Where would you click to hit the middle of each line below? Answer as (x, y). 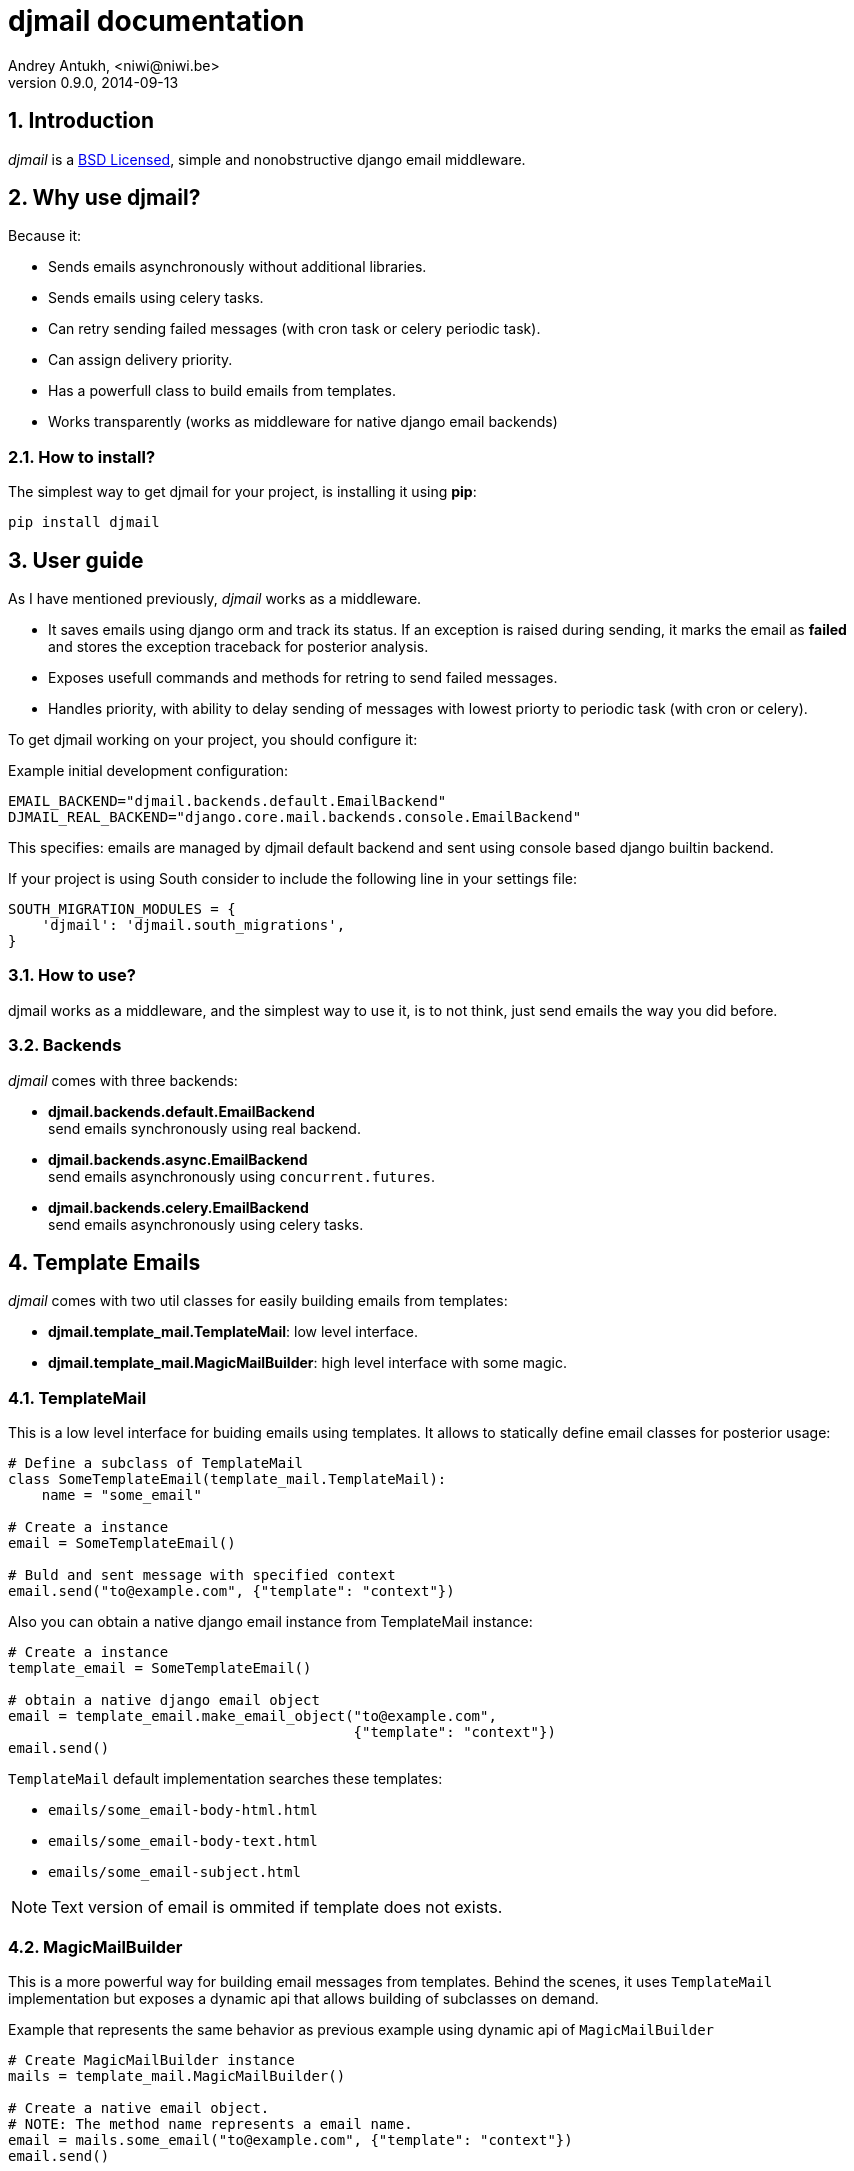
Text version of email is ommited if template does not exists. (277, 1907)
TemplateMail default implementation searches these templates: (225, 1779)
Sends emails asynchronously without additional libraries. (237, 267)
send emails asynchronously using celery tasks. (206, 1224)
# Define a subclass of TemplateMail (156, 1463)
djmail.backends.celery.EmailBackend (178, 1207)
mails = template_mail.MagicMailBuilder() (177, 2075)
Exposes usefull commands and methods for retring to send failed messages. (303, 678)
